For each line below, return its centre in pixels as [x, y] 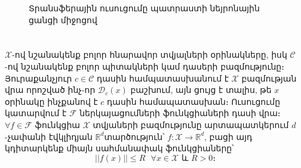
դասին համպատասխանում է [163, 78]
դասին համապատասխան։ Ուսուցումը [194, 101]
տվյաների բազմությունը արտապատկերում [191, 124]
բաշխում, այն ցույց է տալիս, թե [201, 90]
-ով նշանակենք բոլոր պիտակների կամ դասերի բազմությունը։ [145, 66]
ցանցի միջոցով [63, 19]
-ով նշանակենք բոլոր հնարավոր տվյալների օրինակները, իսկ [150, 55]
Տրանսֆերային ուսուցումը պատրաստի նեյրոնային [144, 8]
